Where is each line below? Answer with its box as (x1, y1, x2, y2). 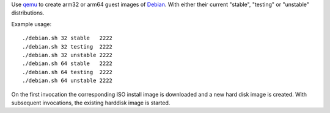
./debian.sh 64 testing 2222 (22, 69, 113, 75)
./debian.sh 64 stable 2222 (22, 60, 113, 67)
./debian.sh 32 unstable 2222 (22, 52, 113, 58)
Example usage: (11, 20, 52, 27)
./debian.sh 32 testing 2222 (22, 43, 113, 50)
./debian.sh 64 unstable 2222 (22, 77, 113, 84)
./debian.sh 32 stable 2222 (22, 35, 113, 42)
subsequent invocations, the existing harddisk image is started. (11, 99, 170, 106)
